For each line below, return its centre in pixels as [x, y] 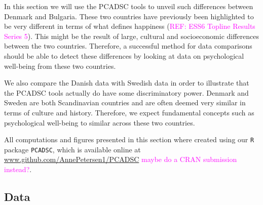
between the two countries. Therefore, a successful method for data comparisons [128, 46]
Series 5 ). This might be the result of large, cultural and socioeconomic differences [131, 36]
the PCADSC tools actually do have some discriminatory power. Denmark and [126, 92]
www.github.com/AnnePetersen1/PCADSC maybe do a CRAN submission [121, 159]
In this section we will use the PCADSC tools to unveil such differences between [129, 6]
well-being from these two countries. [60, 66]
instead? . [18, 169]
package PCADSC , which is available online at [72, 149]
